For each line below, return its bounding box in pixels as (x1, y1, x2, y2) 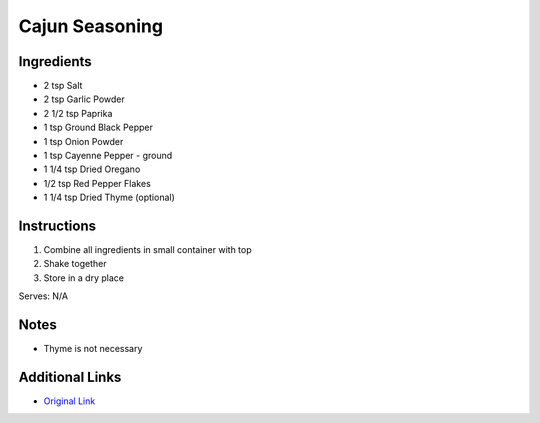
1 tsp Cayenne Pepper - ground (43, 150, 173, 162)
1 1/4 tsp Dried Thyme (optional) (43, 191, 175, 204)
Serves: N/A (18, 290, 69, 302)
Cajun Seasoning (18, 15, 164, 37)
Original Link (43, 395, 96, 407)
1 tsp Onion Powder (43, 135, 124, 147)
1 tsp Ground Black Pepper (43, 121, 154, 134)
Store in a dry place (43, 271, 125, 284)
